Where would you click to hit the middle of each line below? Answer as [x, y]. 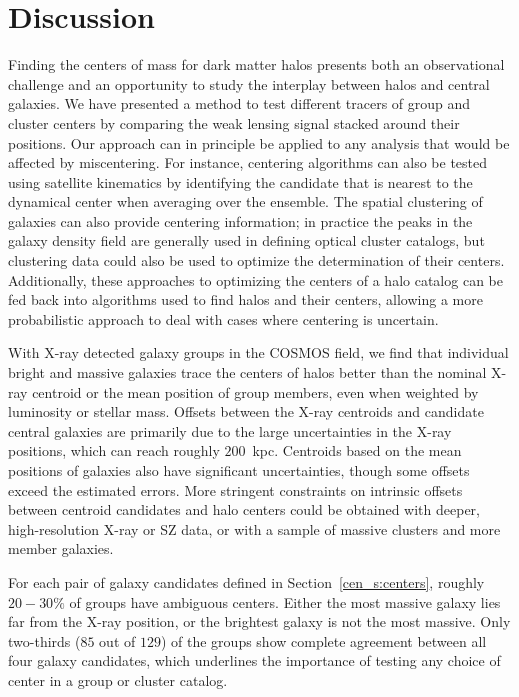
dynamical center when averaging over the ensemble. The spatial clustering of [245, 201]
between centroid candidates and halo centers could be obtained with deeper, [244, 509]
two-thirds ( [44, 640]
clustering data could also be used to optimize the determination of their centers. [256, 260]
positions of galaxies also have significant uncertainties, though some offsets [239, 470]
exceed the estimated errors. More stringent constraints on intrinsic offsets [235, 489]
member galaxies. [61, 548]
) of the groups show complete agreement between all [323, 640]
